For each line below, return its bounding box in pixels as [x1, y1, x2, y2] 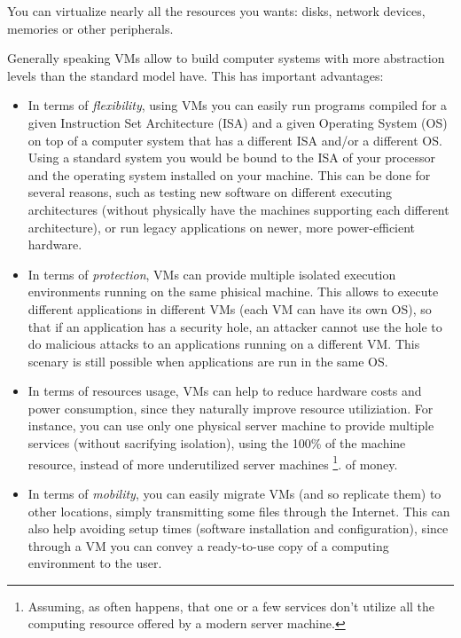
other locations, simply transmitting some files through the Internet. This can [27, 501, 450, 520]
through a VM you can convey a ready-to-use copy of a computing [27, 536, 389, 555]
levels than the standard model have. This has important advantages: [7, 66, 384, 84]
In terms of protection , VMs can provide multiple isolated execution [27, 264, 396, 283]
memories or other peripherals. [7, 19, 174, 37]
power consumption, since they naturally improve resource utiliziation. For [27, 398, 434, 417]
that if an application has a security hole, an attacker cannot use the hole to [27, 317, 442, 335]
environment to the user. [27, 554, 162, 572]
